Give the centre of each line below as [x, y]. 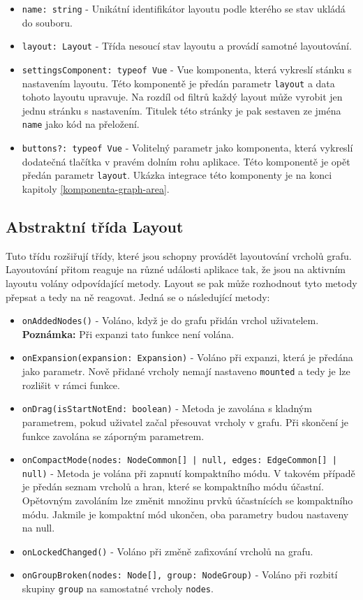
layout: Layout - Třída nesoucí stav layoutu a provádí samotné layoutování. [187, 46]
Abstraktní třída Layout [95, 226]
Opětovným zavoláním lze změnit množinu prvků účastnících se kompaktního [187, 500]
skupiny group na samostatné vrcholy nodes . [118, 588]
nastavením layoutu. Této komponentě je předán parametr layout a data [178, 83]
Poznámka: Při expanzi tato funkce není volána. [128, 334]
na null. [38, 528]
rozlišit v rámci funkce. [71, 385]
